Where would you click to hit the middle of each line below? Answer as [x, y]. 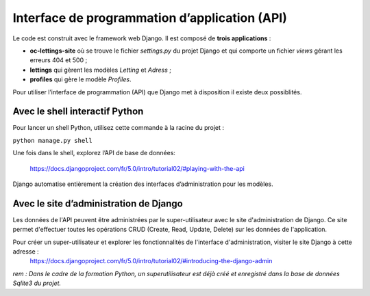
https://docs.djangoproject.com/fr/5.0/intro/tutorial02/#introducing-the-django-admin [151, 261]
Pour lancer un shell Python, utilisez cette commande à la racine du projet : [119, 128]
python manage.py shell [52, 140]
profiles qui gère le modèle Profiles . [81, 79]
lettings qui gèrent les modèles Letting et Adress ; [100, 70]
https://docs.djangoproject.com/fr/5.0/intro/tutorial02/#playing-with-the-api [137, 168]
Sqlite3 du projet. [37, 283]
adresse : [26, 252]
